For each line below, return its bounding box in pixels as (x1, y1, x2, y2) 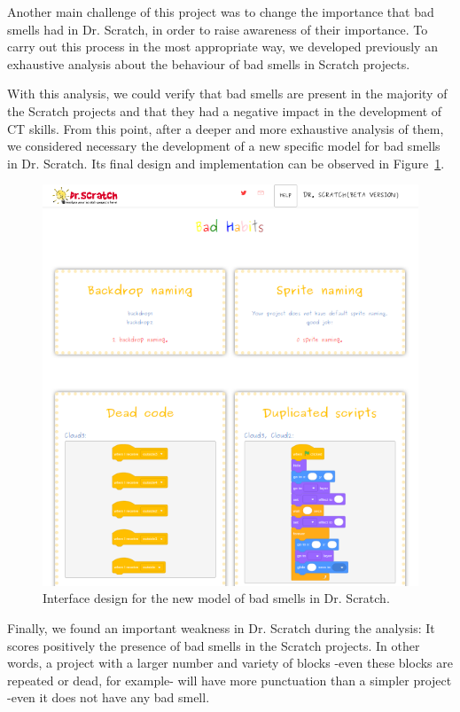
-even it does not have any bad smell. (7, 688, 210, 707)
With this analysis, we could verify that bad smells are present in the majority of (7, 84, 448, 103)
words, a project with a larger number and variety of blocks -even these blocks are (7, 653, 453, 672)
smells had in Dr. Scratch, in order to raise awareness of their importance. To (7, 20, 428, 38)
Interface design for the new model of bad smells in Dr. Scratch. (43, 589, 390, 607)
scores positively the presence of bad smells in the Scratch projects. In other (7, 636, 420, 654)
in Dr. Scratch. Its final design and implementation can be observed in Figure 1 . (7, 153, 445, 172)
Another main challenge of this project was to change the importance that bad (7, 3, 434, 20)
